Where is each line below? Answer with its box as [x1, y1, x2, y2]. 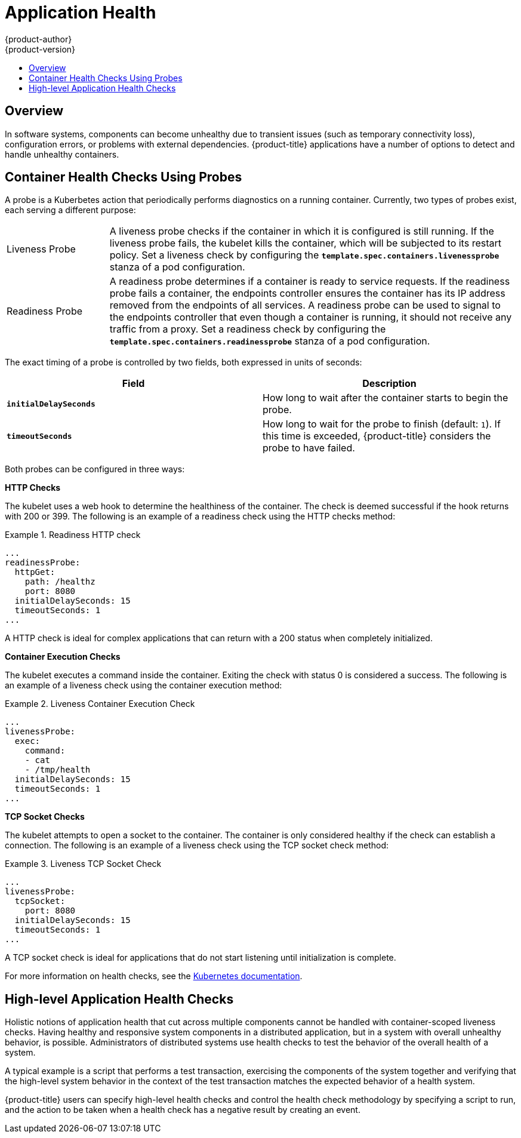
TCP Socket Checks [5, 811, 85, 822]
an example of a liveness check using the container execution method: [5, 680, 282, 691]
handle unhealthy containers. [5, 149, 119, 159]
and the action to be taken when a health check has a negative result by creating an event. [5, 1105, 360, 1115]
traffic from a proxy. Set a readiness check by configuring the [109, 323, 386, 336]
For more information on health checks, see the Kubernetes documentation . [5, 971, 303, 982]
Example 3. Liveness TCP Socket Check [5, 859, 162, 869]
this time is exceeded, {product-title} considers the [263, 430, 491, 442]
